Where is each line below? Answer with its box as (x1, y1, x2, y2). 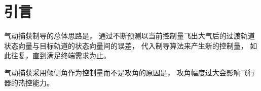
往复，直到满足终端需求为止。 (11, 50, 110, 61)
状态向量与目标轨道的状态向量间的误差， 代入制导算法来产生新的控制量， (4, 40, 248, 51)
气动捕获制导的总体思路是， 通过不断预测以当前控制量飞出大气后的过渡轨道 (4, 30, 255, 41)
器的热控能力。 (4, 77, 54, 87)
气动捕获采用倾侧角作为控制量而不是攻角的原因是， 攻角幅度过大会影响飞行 (4, 67, 255, 77)
